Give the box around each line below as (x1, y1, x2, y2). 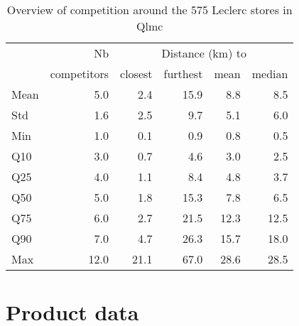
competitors (50, 65, 109, 82)
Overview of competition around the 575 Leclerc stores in (6, 1, 293, 18)
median (251, 65, 288, 82)
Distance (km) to (161, 45, 246, 61)
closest (120, 65, 153, 82)
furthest (163, 65, 203, 82)
